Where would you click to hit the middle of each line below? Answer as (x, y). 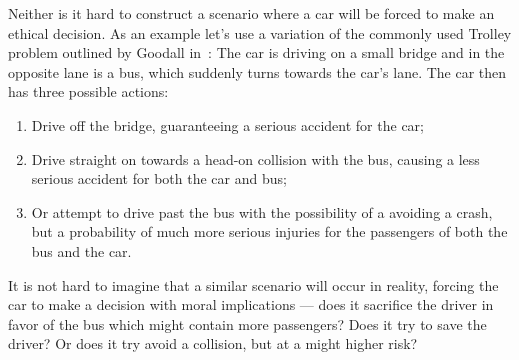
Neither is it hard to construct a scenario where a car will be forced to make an (251, 13)
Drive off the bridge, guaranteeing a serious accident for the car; (227, 124)
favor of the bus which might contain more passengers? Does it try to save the (247, 323)
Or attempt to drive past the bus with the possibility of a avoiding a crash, (262, 211)
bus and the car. (81, 250)
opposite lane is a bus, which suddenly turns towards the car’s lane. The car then (257, 71)
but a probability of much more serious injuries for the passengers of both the (269, 231)
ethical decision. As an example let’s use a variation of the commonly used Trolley (260, 32)
